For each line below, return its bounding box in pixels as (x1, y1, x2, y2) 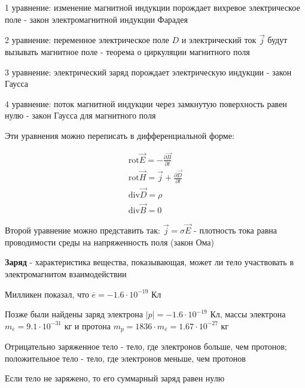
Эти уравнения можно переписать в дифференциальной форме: (5, 129, 234, 141)
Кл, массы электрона (210, 308, 286, 320)
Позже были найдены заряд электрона (5, 308, 144, 320)
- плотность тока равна (194, 224, 277, 237)
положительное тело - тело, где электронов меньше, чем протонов (5, 351, 246, 364)
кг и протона (64, 319, 111, 332)
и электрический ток (181, 34, 257, 46)
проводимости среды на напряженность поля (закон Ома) (5, 235, 214, 248)
